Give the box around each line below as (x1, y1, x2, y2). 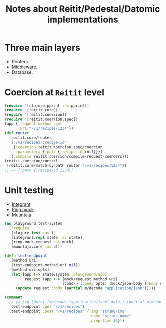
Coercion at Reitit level (4, 87, 105, 98)
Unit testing (4, 185, 54, 196)
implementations (47, 14, 118, 25)
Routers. (11, 58, 29, 64)
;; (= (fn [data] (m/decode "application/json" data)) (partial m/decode (9, 300, 165, 305)
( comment (4, 295, 23, 300)
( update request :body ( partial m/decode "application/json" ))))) (15, 286, 156, 291)
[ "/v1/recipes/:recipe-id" (11, 140, 67, 145)
